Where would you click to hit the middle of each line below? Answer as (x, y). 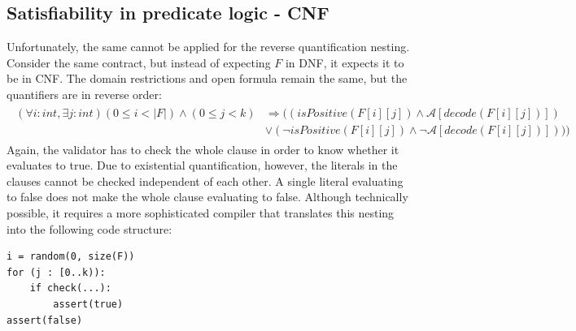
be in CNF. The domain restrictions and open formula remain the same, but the (207, 78)
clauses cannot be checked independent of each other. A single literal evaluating (205, 181)
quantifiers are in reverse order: (84, 94)
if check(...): (70, 288)
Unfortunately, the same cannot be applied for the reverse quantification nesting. (208, 47)
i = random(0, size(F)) (71, 257)
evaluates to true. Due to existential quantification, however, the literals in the (202, 165)
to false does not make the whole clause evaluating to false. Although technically (207, 197)
